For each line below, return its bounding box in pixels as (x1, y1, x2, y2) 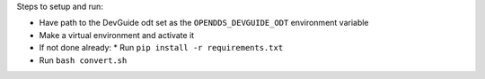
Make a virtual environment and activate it (39, 29, 195, 40)
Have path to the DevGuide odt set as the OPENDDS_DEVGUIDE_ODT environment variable (39, 18, 369, 28)
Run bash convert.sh (39, 54, 128, 66)
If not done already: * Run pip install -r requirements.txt (39, 43, 284, 53)
